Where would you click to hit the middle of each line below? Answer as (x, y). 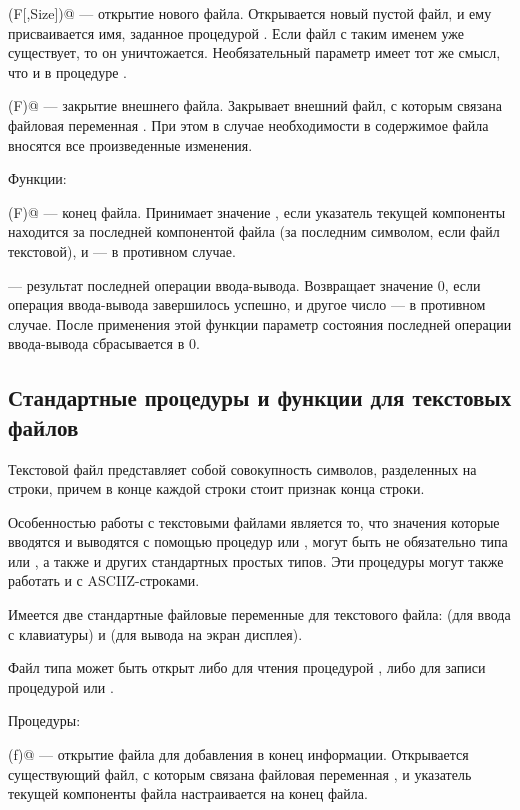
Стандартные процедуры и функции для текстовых (260, 397)
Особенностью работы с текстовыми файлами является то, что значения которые (254, 521)
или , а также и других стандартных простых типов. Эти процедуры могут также (256, 560)
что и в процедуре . (67, 71)
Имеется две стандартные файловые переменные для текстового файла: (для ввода (259, 614)
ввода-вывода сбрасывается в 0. (104, 343)
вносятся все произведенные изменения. (130, 144)
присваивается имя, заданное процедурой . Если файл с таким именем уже (236, 32)
